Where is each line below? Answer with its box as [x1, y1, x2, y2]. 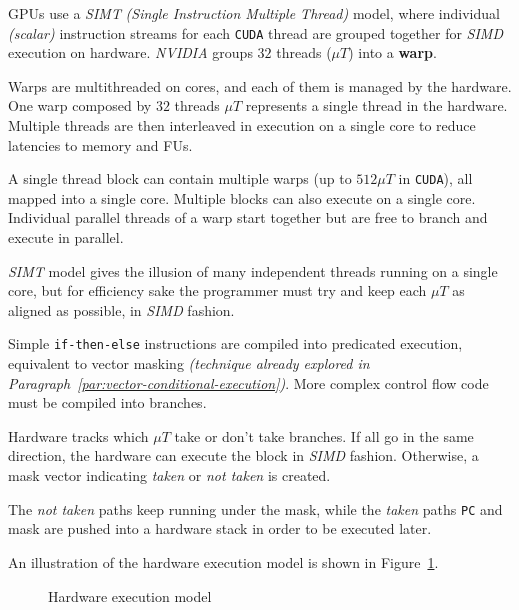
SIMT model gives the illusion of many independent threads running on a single [8, 260, 498, 281]
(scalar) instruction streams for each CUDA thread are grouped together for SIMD [8, 22, 503, 43]
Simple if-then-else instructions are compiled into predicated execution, [8, 333, 463, 354]
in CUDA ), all [398, 168, 473, 189]
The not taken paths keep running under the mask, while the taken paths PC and [8, 498, 503, 519]
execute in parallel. [8, 227, 124, 248]
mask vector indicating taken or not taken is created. [8, 465, 331, 486]
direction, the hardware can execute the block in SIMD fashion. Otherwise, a [8, 445, 479, 466]
